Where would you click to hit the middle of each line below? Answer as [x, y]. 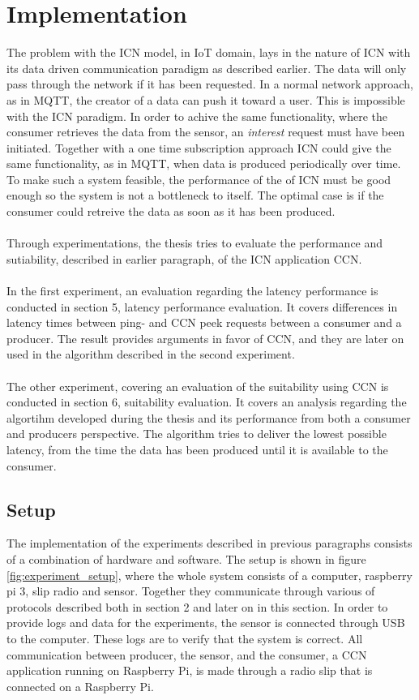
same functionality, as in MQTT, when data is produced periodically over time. [204, 163]
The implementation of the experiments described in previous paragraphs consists [209, 543]
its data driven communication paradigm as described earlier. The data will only [207, 68]
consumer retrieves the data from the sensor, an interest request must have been [206, 132]
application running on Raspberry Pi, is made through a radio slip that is [190, 670]
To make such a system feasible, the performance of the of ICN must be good [199, 179]
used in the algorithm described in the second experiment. [151, 354]
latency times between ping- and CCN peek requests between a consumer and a [204, 322]
